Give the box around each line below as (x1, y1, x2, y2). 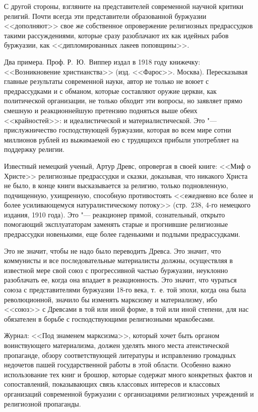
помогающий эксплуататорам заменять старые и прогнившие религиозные (4, 219, 228, 229)
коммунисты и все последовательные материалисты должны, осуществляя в (4, 255, 233, 266)
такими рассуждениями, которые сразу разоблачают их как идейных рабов (4, 30, 229, 40)
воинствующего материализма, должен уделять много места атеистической (4, 340, 229, 350)
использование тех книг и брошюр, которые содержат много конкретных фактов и (4, 369, 253, 379)
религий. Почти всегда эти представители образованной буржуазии (4, 10, 206, 21)
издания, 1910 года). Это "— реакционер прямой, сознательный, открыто (4, 209, 225, 219)
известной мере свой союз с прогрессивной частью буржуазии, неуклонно (4, 265, 228, 275)
